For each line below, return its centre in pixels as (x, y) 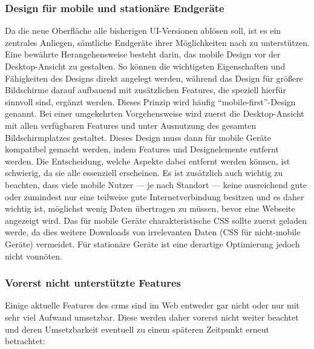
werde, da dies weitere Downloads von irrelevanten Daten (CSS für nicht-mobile (153, 232)
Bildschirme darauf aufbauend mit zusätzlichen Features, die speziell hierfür (146, 90)
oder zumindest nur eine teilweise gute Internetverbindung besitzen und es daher (155, 196)
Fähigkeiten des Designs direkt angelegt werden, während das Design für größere (154, 78)
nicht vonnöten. (34, 256)
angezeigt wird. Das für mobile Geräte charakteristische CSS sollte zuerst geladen (156, 220)
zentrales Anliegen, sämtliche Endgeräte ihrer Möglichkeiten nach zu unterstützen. (157, 42)
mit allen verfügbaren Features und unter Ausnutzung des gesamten (131, 125)
